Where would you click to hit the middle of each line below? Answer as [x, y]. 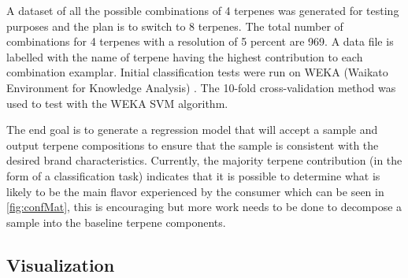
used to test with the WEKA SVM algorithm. [117, 103]
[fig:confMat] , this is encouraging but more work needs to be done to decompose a [204, 207]
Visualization [61, 264]
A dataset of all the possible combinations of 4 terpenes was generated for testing [203, 10]
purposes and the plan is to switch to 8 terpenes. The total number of [175, 26]
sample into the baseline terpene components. [116, 222]
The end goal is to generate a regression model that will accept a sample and [192, 130]
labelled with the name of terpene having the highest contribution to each [185, 56]
